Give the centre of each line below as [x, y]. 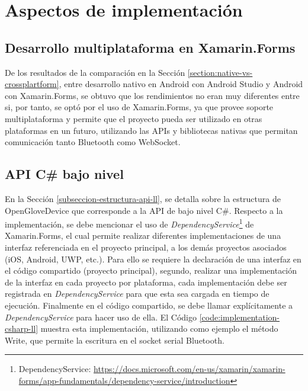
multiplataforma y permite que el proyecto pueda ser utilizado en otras [134, 118]
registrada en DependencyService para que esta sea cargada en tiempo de [137, 294]
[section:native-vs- [220, 72]
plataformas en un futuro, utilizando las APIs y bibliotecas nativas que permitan [151, 130]
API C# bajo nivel [64, 174]
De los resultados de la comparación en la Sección [95, 72]
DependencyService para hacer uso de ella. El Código [101, 317]
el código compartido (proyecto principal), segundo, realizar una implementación [151, 270]
